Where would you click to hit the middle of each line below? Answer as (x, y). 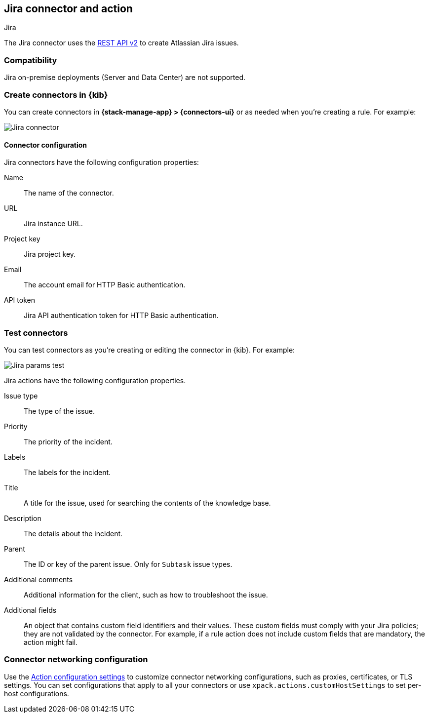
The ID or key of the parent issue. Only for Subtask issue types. (128, 564)
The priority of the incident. (68, 441)
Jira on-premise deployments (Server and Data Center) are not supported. (125, 78)
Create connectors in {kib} (56, 95)
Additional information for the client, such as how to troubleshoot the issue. (146, 595)
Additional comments (39, 579)
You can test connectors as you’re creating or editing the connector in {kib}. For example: (150, 350)
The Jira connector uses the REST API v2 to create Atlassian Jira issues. (121, 43)
